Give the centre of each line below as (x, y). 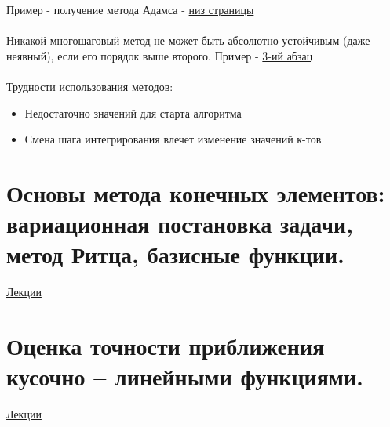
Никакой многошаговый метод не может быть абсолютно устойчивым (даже (188, 40)
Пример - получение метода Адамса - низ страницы (130, 9)
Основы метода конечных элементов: (196, 192)
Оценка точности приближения (166, 346)
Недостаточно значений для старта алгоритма (133, 112)
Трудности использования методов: (90, 86)
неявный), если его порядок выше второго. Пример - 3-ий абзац (160, 55)
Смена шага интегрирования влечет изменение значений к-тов (173, 139)
